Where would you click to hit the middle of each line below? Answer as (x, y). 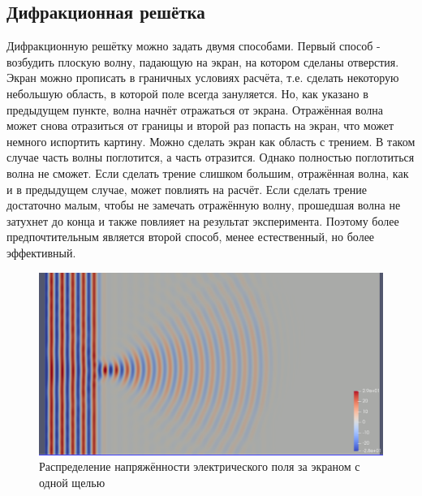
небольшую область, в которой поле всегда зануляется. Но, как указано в (187, 93)
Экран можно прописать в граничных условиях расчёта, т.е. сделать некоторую (203, 78)
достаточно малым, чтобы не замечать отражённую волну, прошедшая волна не (204, 205)
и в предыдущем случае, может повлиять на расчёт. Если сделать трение (187, 189)
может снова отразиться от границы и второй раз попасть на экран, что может (200, 125)
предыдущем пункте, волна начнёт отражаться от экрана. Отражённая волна (195, 109)
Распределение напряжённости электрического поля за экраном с (200, 466)
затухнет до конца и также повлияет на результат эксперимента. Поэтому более (203, 220)
